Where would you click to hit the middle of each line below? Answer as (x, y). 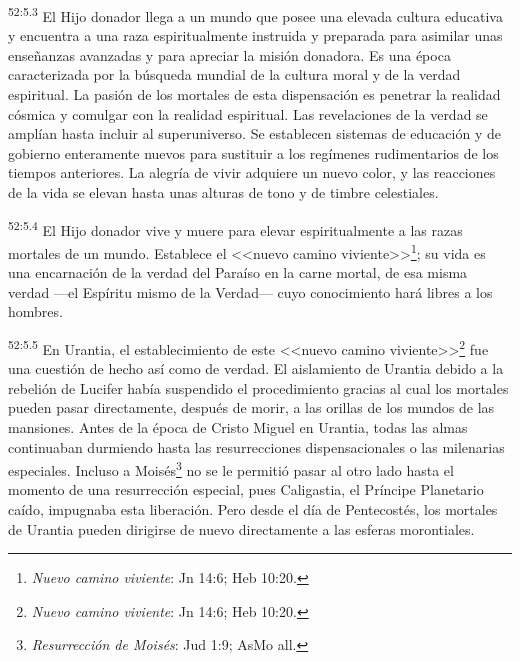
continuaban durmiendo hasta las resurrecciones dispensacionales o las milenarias (256, 446)
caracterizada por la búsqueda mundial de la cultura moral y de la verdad (234, 74)
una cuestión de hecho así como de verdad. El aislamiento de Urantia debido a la (256, 368)
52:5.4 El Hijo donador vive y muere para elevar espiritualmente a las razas (235, 228)
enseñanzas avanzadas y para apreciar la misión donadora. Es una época (229, 54)
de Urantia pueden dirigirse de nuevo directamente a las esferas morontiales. (241, 528)
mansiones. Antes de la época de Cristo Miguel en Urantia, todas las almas (238, 426)
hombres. (35, 311)
